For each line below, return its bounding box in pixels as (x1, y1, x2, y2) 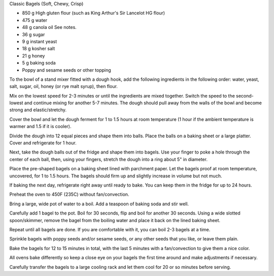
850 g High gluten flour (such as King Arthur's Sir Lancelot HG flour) (22, 10, 165, 16)
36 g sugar (22, 31, 45, 38)
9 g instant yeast (22, 38, 57, 44)
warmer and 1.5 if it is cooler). (9, 124, 72, 130)
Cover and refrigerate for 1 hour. (9, 140, 77, 146)
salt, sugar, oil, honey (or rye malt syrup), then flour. (9, 83, 118, 89)
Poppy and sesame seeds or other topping (22, 67, 111, 73)
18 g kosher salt (22, 46, 55, 52)
